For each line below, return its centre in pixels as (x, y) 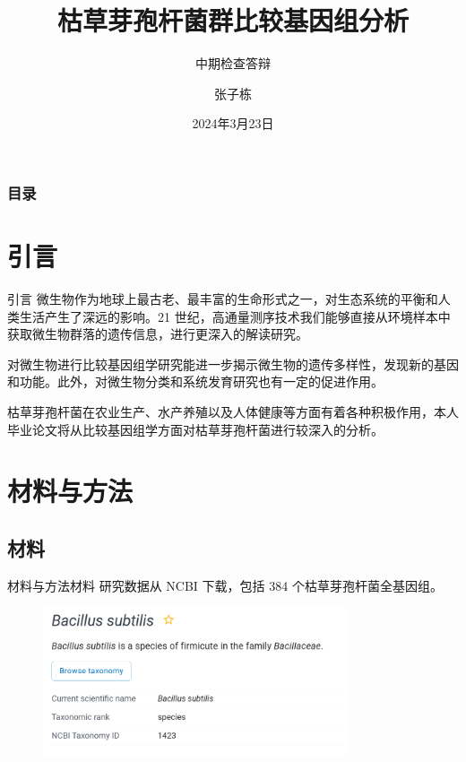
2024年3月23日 (233, 123)
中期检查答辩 (233, 63)
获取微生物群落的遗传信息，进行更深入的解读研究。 (158, 334)
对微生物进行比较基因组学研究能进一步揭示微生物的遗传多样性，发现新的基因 (233, 364)
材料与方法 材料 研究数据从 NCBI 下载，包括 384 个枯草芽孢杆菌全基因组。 (225, 585)
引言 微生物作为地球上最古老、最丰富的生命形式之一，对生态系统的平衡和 (223, 298)
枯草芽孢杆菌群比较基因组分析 (233, 20)
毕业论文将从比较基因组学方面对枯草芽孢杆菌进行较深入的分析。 (195, 429)
